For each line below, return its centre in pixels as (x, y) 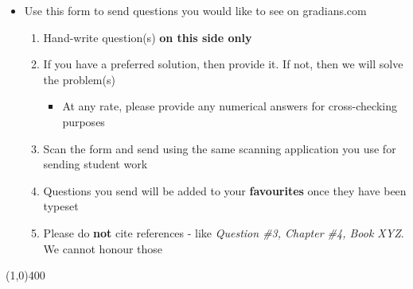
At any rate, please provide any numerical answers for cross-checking (230, 106)
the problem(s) (79, 79)
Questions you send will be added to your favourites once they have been (225, 190)
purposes (84, 121)
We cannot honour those (103, 248)
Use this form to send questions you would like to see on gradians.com (195, 10)
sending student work (95, 164)
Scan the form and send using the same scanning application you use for (220, 148)
